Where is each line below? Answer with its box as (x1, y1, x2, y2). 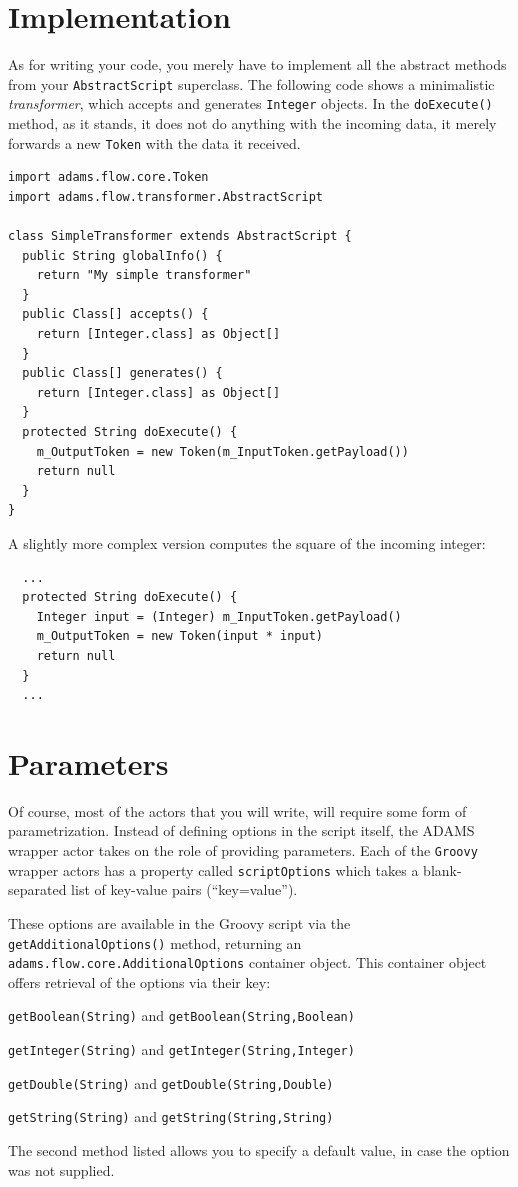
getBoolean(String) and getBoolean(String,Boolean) (8, 1005, 355, 1026)
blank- (423, 859, 462, 880)
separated (8, 879, 67, 900)
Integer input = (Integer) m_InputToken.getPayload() (36, 609, 402, 624)
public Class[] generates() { (22, 366, 223, 381)
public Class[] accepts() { (22, 307, 209, 322)
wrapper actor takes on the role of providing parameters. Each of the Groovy (8, 840, 478, 861)
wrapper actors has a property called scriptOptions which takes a (8, 859, 419, 880)
